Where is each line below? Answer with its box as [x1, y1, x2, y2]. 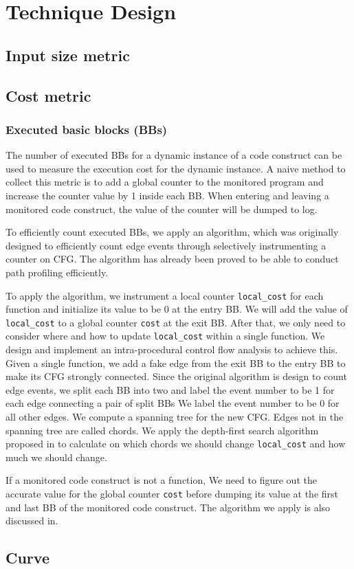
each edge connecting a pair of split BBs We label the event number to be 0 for [5, 396, 340, 410]
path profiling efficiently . [5, 265, 109, 279]
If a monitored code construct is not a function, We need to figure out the [5, 473, 317, 487]
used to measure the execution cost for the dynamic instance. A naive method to [5, 161, 346, 175]
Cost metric [5, 85, 91, 106]
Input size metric [5, 44, 130, 65]
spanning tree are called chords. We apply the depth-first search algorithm [5, 423, 319, 437]
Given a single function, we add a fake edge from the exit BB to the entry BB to [5, 355, 346, 370]
